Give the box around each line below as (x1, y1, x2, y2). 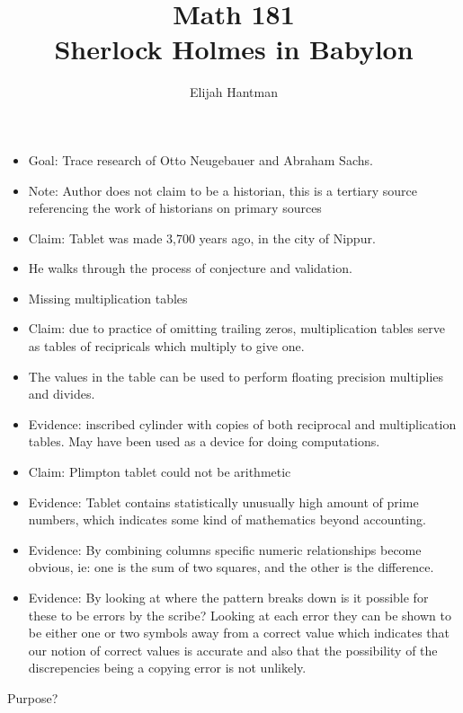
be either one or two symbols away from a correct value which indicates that (28, 623, 450, 642)
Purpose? (7, 688, 58, 707)
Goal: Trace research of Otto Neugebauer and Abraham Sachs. (28, 150, 373, 169)
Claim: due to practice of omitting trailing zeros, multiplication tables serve (28, 319, 445, 338)
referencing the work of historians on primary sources (28, 198, 322, 217)
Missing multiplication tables (28, 288, 188, 307)
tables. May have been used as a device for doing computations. (28, 432, 380, 451)
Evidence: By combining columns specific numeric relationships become (28, 540, 422, 559)
